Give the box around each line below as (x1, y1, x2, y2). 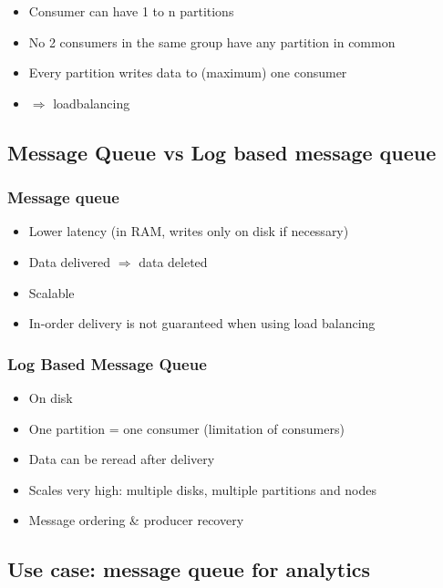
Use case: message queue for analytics (7, 555, 371, 583)
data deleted (139, 252, 208, 271)
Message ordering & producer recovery (28, 511, 244, 530)
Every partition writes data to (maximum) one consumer (28, 63, 347, 82)
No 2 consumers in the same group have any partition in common (28, 32, 396, 51)
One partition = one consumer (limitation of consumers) (28, 418, 345, 438)
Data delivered (28, 252, 111, 271)
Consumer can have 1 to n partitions (28, 2, 234, 20)
